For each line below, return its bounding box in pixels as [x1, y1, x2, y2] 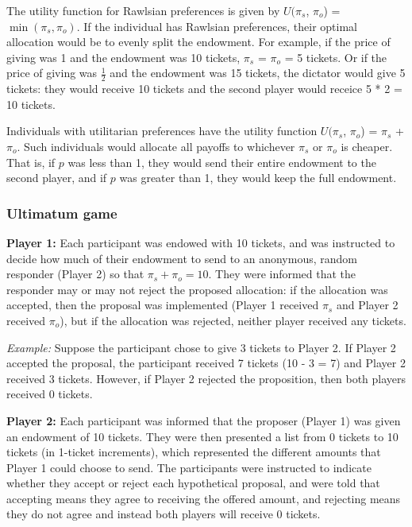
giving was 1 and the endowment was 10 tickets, [6, 48, 241, 65]
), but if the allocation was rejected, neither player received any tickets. [60, 312, 406, 328]
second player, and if [6, 169, 107, 186]
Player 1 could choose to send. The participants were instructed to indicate [6, 459, 372, 475]
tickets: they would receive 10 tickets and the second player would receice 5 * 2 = [6, 80, 402, 97]
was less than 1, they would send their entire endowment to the [67, 153, 376, 170]
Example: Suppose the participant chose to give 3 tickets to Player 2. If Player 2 [6, 339, 396, 355]
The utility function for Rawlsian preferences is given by [6, 2, 280, 18]
